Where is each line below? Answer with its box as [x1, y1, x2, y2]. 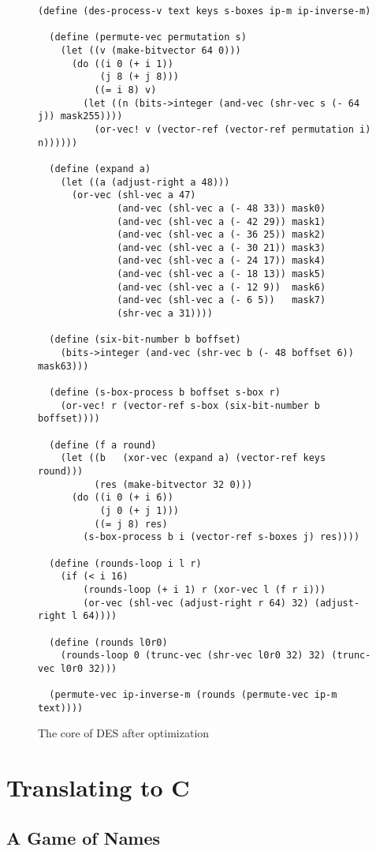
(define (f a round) [49, 439, 157, 451]
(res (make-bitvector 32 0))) [94, 478, 253, 490]
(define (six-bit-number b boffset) [49, 334, 241, 346]
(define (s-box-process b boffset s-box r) [49, 387, 281, 399]
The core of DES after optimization [38, 725, 210, 741]
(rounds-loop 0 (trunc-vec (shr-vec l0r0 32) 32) [60, 650, 326, 662]
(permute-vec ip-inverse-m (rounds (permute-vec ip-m [49, 689, 337, 701]
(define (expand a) [49, 163, 151, 174]
